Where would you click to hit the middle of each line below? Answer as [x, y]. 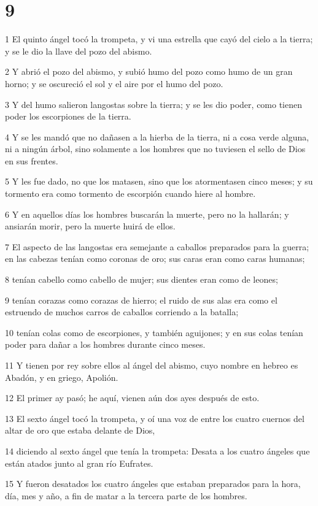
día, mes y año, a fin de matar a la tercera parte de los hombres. [126, 495]
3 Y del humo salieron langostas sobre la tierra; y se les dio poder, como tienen [154, 104]
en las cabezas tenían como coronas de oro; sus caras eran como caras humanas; [155, 259]
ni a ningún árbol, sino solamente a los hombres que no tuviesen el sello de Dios [155, 149]
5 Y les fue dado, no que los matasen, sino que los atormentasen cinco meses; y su [159, 181]
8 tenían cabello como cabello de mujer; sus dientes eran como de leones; [142, 279]
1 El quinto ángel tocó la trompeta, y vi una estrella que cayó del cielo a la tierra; [159, 39]
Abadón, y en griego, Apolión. [62, 377]
